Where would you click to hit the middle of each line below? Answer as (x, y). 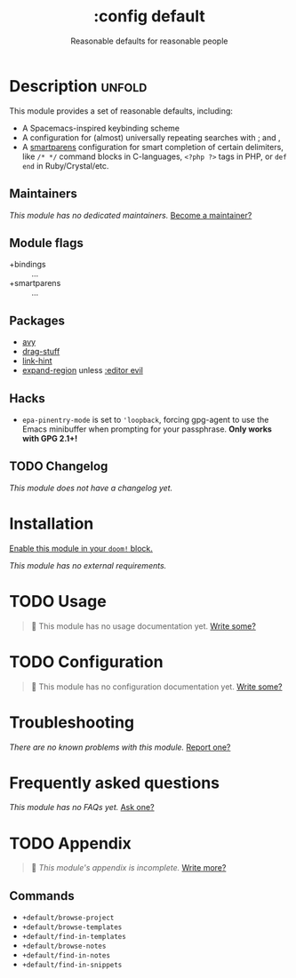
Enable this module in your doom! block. (81, 548)
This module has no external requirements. (88, 565)
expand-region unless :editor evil (83, 370)
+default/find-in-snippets (72, 966)
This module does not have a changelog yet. (91, 488)
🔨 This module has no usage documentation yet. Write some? (143, 626)
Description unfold (78, 86)
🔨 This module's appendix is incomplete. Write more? (128, 868)
